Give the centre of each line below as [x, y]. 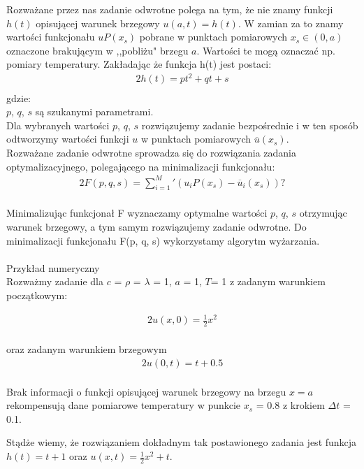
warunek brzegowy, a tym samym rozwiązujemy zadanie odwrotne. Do [156, 227]
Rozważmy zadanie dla [55, 281]
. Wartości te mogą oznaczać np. [266, 50]
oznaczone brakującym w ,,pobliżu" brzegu [97, 50]
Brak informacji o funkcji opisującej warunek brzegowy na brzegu [146, 391]
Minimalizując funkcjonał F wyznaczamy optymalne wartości [137, 213]
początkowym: [37, 295]
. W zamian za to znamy [291, 23]
